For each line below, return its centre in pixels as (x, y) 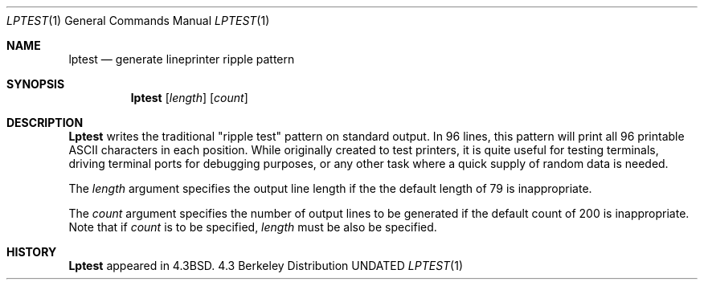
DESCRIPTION (45, 123)
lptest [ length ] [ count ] (189, 98)
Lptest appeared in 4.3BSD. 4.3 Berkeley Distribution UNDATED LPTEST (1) (266, 266)
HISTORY (32, 252)
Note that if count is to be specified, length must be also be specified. (253, 227)
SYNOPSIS (36, 84)
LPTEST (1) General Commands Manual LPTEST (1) (138, 20)
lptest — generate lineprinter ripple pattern (182, 59)
